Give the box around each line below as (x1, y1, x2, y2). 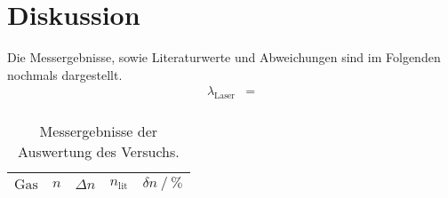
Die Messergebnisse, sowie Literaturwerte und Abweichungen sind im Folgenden (7, 48, 441, 67)
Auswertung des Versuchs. (17, 141, 180, 162)
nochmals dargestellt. (7, 65, 123, 83)
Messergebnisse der (39, 121, 158, 142)
